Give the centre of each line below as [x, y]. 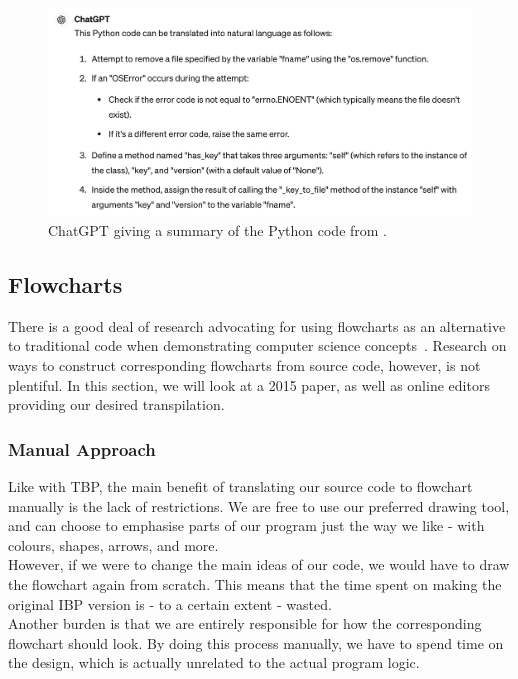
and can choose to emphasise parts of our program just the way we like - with [246, 525]
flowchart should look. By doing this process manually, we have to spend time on [256, 642]
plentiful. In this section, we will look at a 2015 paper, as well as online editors [249, 384]
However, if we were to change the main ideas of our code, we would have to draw [259, 564]
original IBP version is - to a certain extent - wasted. [170, 603]
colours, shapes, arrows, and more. [113, 544]
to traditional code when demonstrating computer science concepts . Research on [257, 345]
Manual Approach [82, 448]
